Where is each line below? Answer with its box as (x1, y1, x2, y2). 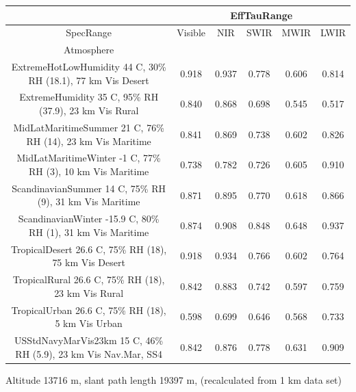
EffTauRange (230, 8, 293, 22)
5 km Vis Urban (55, 316, 123, 330)
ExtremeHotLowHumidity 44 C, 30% (11, 60, 166, 74)
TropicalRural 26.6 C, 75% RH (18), (12, 272, 165, 287)
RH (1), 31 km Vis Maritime (29, 224, 149, 239)
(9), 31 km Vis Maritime (37, 194, 140, 209)
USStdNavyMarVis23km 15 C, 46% (14, 332, 164, 347)
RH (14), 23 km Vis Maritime (26, 133, 151, 148)
